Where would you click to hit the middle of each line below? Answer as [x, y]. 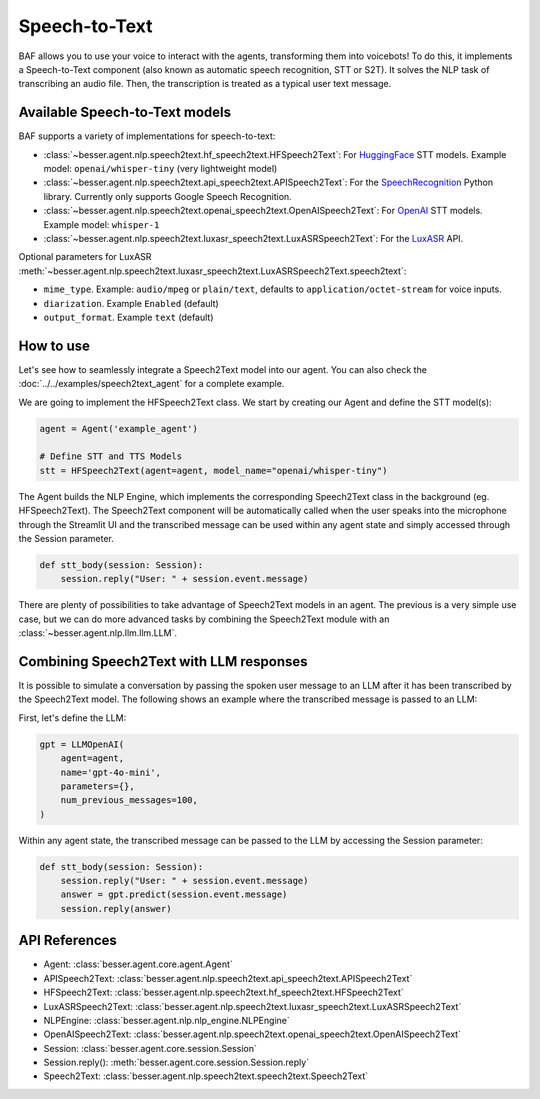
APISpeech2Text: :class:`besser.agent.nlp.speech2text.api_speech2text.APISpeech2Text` [228, 978]
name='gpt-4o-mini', [111, 772]
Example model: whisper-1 [101, 224]
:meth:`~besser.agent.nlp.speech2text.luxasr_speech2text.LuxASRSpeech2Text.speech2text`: [212, 271]
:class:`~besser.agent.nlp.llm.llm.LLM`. [97, 633]
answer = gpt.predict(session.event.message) [174, 894]
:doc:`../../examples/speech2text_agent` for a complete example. [151, 384]
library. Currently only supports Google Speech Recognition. [167, 196]
